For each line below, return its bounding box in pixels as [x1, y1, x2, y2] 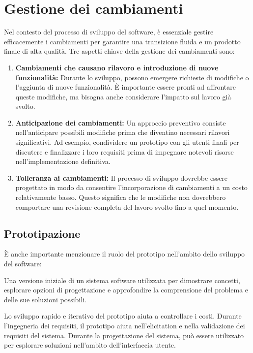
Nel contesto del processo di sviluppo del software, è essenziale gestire [4, 27, 214, 37]
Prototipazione [4, 225, 81, 241]
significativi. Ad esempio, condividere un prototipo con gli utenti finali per [15, 137, 239, 147]
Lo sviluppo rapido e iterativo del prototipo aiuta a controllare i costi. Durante [4, 311, 242, 321]
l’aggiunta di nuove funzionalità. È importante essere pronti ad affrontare [15, 82, 236, 92]
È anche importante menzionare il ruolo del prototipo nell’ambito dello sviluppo [4, 249, 245, 259]
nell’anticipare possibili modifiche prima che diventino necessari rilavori [15, 127, 230, 137]
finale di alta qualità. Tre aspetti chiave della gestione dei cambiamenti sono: [4, 46, 235, 56]
